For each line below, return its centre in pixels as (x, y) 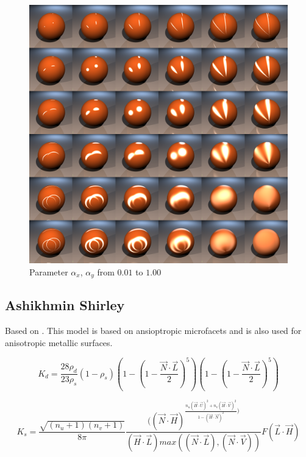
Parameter (49, 271)
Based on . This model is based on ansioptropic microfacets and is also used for (153, 331)
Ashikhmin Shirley (65, 305)
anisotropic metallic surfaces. (59, 342)
